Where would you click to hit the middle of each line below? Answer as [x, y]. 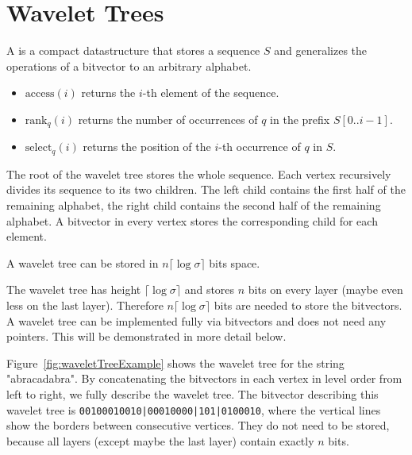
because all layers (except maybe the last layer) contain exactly [160, 440]
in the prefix [300, 119]
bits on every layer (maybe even [325, 289]
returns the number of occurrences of [168, 119]
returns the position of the [147, 147]
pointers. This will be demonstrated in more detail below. [146, 336]
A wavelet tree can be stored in [83, 262]
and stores [210, 289]
